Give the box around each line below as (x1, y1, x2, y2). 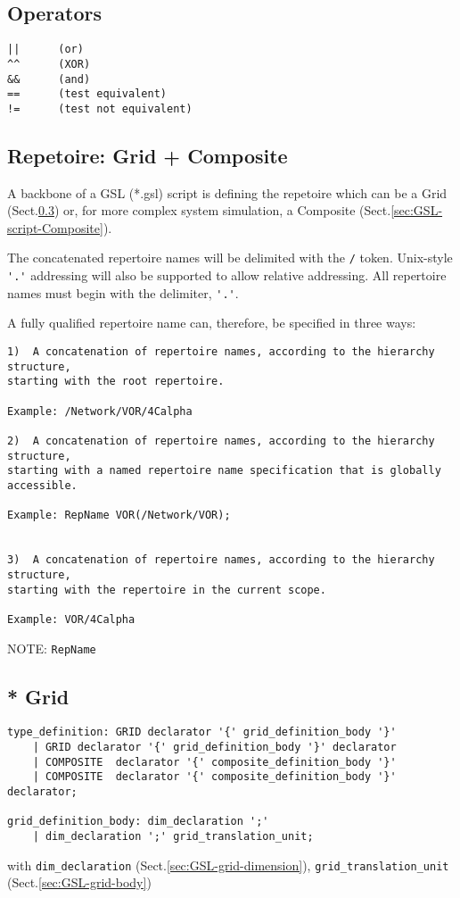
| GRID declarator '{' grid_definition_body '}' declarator (32, 741, 397, 754)
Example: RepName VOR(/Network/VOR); (7, 509, 231, 522)
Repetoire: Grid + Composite (7, 141, 288, 169)
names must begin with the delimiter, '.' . (7, 283, 239, 302)
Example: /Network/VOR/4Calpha (7, 404, 193, 418)
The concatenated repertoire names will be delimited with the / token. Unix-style (7, 248, 453, 267)
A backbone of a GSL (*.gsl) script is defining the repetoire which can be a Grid (7, 183, 448, 202)
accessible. (7, 478, 78, 492)
